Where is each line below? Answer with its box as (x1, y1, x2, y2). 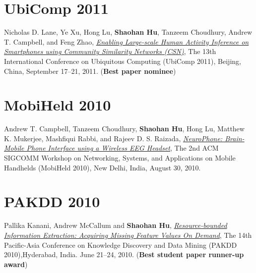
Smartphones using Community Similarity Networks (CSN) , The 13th (4, 46, 216, 56)
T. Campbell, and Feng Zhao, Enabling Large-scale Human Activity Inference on (4, 36, 249, 47)
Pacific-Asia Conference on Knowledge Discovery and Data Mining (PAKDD (4, 239, 237, 250)
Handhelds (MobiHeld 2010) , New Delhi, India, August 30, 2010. (4, 162, 201, 172)
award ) (4, 259, 28, 269)
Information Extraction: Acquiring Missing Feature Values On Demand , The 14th (4, 229, 252, 240)
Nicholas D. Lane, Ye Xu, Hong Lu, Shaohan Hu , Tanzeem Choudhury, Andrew (4, 27, 253, 37)
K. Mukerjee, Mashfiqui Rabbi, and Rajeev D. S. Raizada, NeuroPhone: (4, 133, 223, 143)
